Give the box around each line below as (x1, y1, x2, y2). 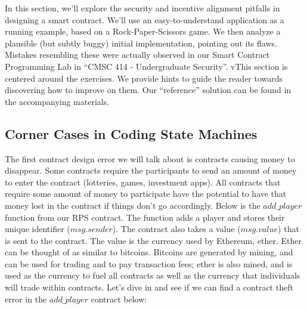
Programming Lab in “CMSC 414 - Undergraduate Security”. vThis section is (5, 60, 288, 72)
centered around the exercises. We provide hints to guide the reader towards (5, 72, 283, 84)
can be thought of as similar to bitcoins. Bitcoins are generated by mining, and (5, 246, 293, 258)
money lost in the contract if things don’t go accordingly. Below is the (5, 199, 261, 211)
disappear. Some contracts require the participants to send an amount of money (5, 164, 297, 177)
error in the (5, 292, 47, 305)
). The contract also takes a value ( (112, 223, 241, 235)
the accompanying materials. (5, 95, 110, 107)
